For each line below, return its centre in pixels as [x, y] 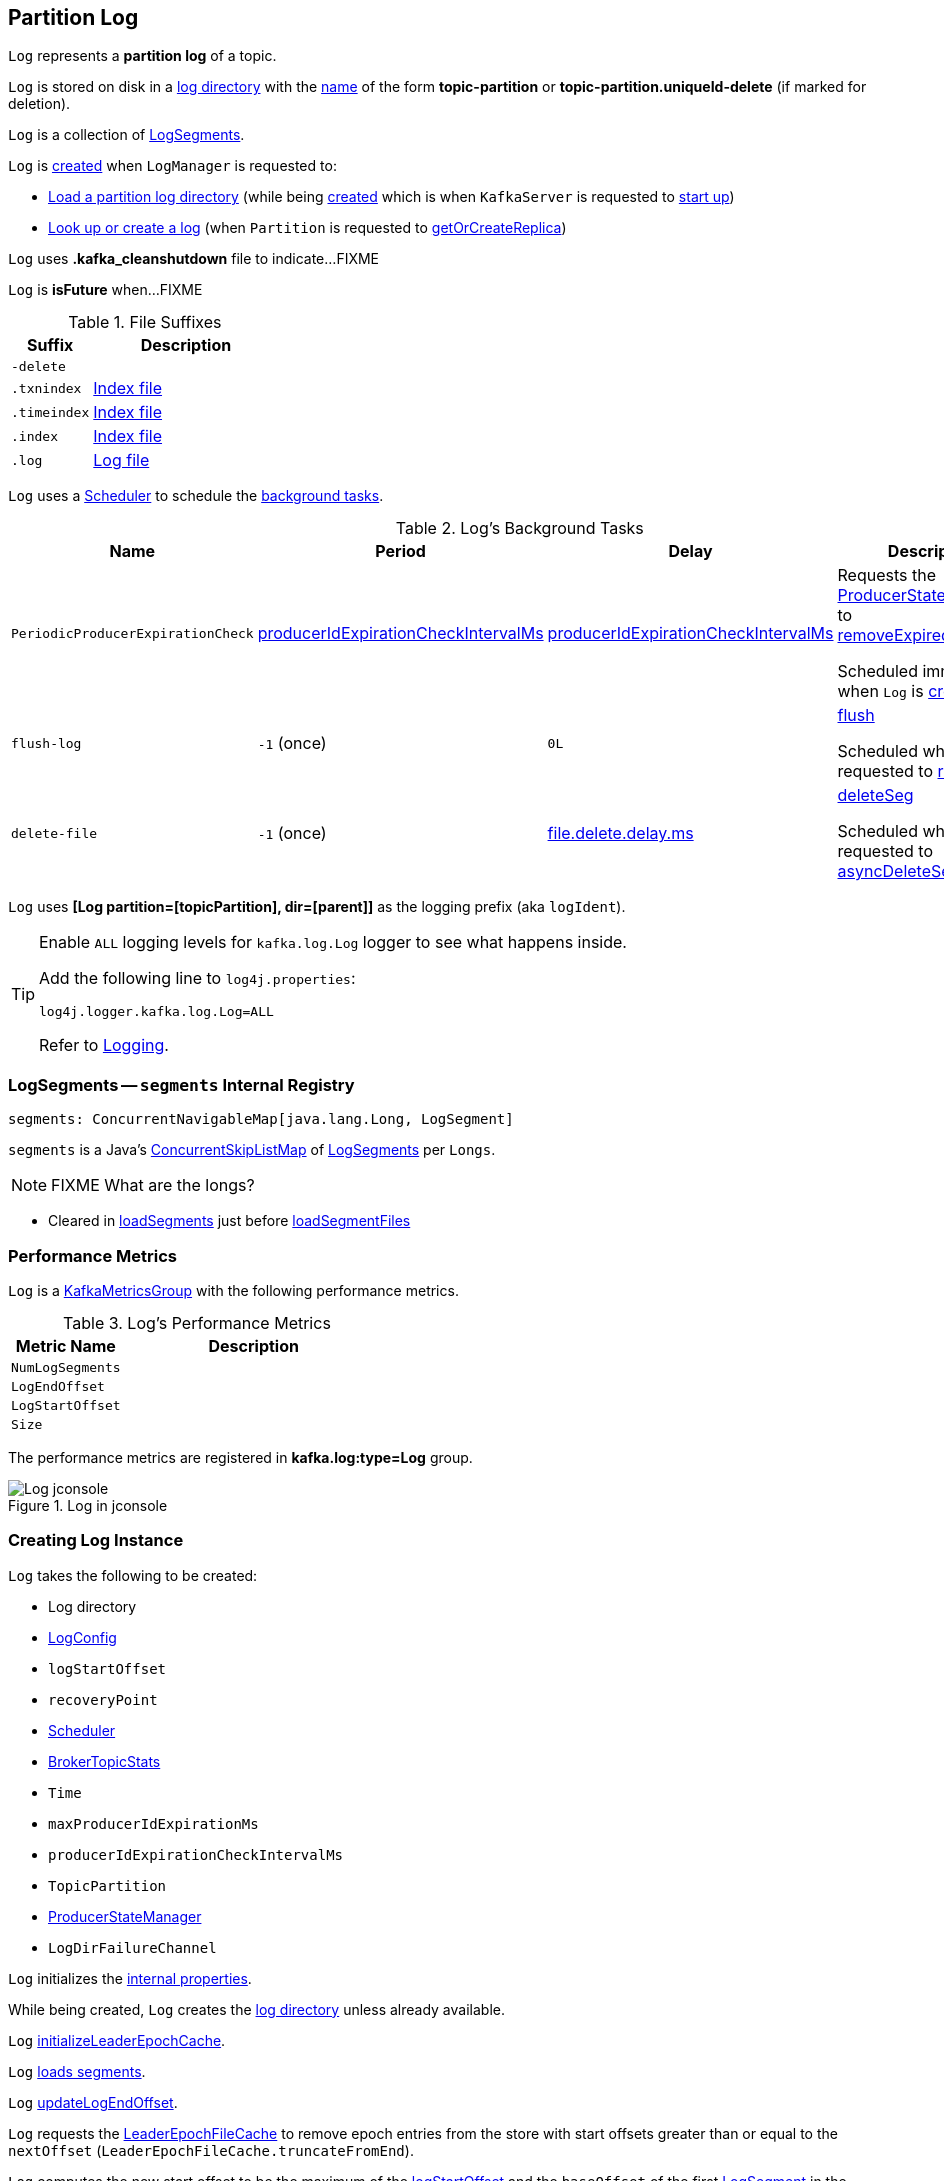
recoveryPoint [103, 1699]
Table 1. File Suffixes [145, 322]
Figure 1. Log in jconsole [88, 1505]
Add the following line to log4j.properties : [197, 978]
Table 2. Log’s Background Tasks [519, 528]
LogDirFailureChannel [132, 1947]
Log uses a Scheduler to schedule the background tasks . [196, 496]
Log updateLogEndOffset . [93, 2102]
